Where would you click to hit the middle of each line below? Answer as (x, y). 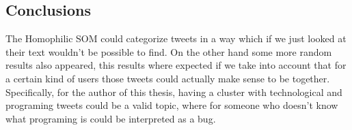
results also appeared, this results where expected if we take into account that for (176, 65)
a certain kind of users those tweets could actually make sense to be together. (168, 78)
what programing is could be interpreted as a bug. (111, 118)
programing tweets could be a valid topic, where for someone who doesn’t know (172, 105)
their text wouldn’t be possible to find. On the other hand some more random (169, 51)
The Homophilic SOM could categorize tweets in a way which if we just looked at (176, 38)
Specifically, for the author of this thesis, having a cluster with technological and (174, 92)
